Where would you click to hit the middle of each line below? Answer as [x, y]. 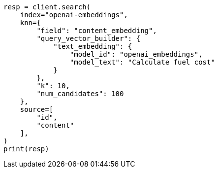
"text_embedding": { [93, 46]
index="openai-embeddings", [74, 15]
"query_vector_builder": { [89, 38]
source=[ [37, 109]
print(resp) [26, 149]
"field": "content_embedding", [97, 31]
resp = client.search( [47, 7]
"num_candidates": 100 [80, 94]
